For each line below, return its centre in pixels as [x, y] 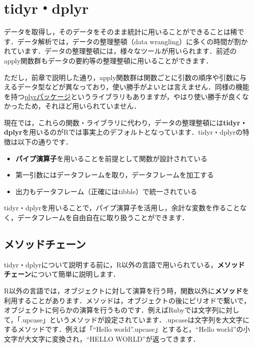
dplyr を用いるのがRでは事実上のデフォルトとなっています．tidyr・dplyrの [123, 132]
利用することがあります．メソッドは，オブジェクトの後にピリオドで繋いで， [127, 300]
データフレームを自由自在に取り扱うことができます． [103, 217]
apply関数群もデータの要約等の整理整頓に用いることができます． [108, 60]
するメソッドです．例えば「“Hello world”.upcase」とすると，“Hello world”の [124, 329]
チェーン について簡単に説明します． [62, 274]
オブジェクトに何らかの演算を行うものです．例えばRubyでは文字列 [111, 310]
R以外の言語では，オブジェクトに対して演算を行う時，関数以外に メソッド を [127, 291]
